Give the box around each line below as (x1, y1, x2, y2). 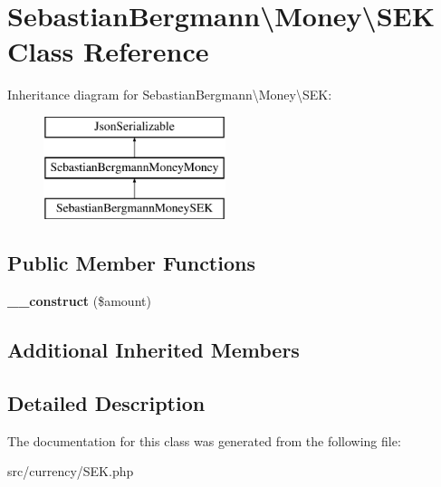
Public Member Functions (7, 249, 255, 277)
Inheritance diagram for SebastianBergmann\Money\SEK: (7, 85, 332, 104)
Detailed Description (7, 388, 206, 416)
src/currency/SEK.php (7, 462, 134, 481)
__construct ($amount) (7, 291, 151, 310)
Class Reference (7, 33, 209, 70)
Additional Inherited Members (7, 336, 300, 364)
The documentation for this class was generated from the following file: (7, 431, 401, 450)
